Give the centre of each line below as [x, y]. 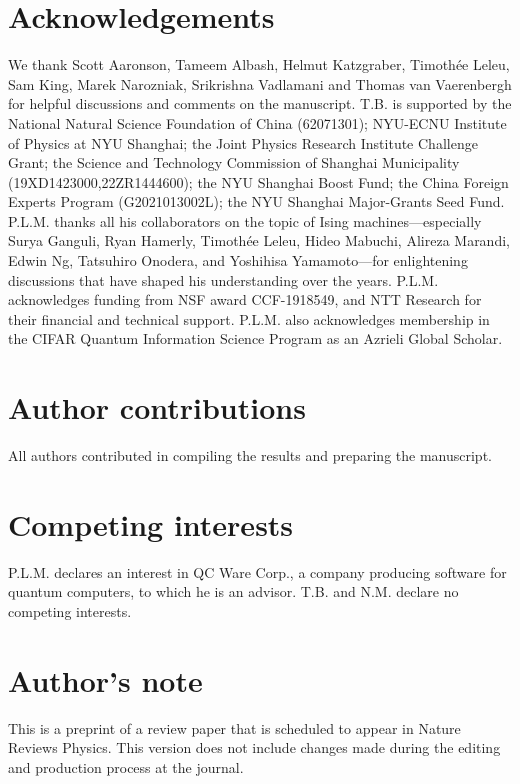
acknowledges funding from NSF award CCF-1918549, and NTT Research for [245, 299]
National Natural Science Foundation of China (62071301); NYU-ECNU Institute [257, 122]
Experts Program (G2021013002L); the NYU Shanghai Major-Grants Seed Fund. [256, 201]
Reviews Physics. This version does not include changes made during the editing [254, 747]
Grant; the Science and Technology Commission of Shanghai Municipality [234, 162]
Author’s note [105, 679]
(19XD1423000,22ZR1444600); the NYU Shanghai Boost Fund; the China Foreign [258, 181]
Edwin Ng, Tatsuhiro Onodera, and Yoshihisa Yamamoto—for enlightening [238, 260]
